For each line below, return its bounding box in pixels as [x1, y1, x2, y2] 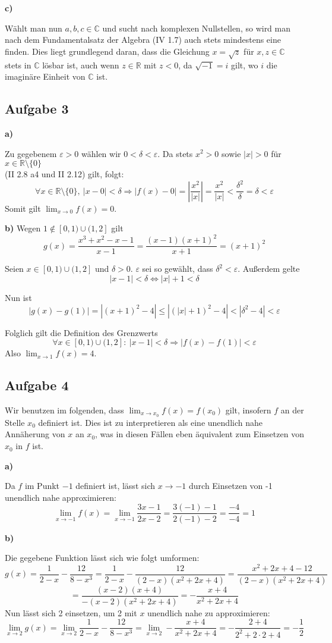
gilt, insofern [225, 404, 271, 416]
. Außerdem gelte [238, 262, 300, 275]
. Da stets [157, 147, 193, 159]
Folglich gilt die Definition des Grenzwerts [5, 326, 158, 338]
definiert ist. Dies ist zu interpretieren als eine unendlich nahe [38, 416, 263, 428]
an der [280, 404, 304, 416]
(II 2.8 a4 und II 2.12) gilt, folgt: [5, 168, 124, 180]
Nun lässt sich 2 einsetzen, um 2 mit [5, 606, 137, 619]
